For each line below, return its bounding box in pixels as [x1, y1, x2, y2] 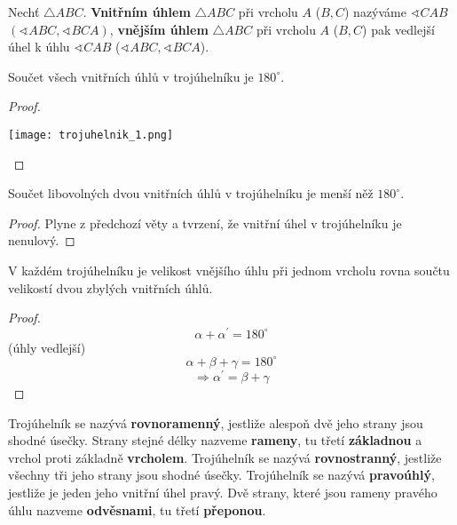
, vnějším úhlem [109, 20, 209, 38]
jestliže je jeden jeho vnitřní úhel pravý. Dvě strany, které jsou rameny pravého [8, 483, 437, 501]
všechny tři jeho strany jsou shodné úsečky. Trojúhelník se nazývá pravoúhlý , [8, 465, 435, 484]
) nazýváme [344, 3, 407, 20]
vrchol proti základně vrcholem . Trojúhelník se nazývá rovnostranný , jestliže [8, 448, 442, 466]
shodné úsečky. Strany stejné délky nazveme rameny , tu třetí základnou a [8, 431, 422, 449]
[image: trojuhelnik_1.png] [8, 128, 174, 141]
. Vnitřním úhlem [83, 3, 191, 20]
